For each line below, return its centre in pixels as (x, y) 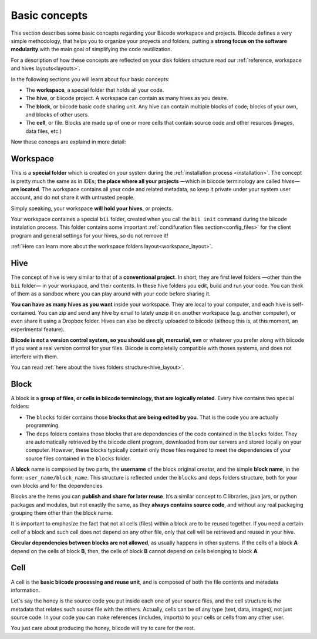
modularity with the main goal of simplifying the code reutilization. (92, 49)
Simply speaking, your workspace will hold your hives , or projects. (92, 208)
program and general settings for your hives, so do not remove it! (90, 235)
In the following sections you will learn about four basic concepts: (90, 79)
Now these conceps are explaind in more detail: (68, 142)
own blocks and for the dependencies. (57, 485)
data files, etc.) (44, 131)
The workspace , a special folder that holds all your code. (95, 90)
